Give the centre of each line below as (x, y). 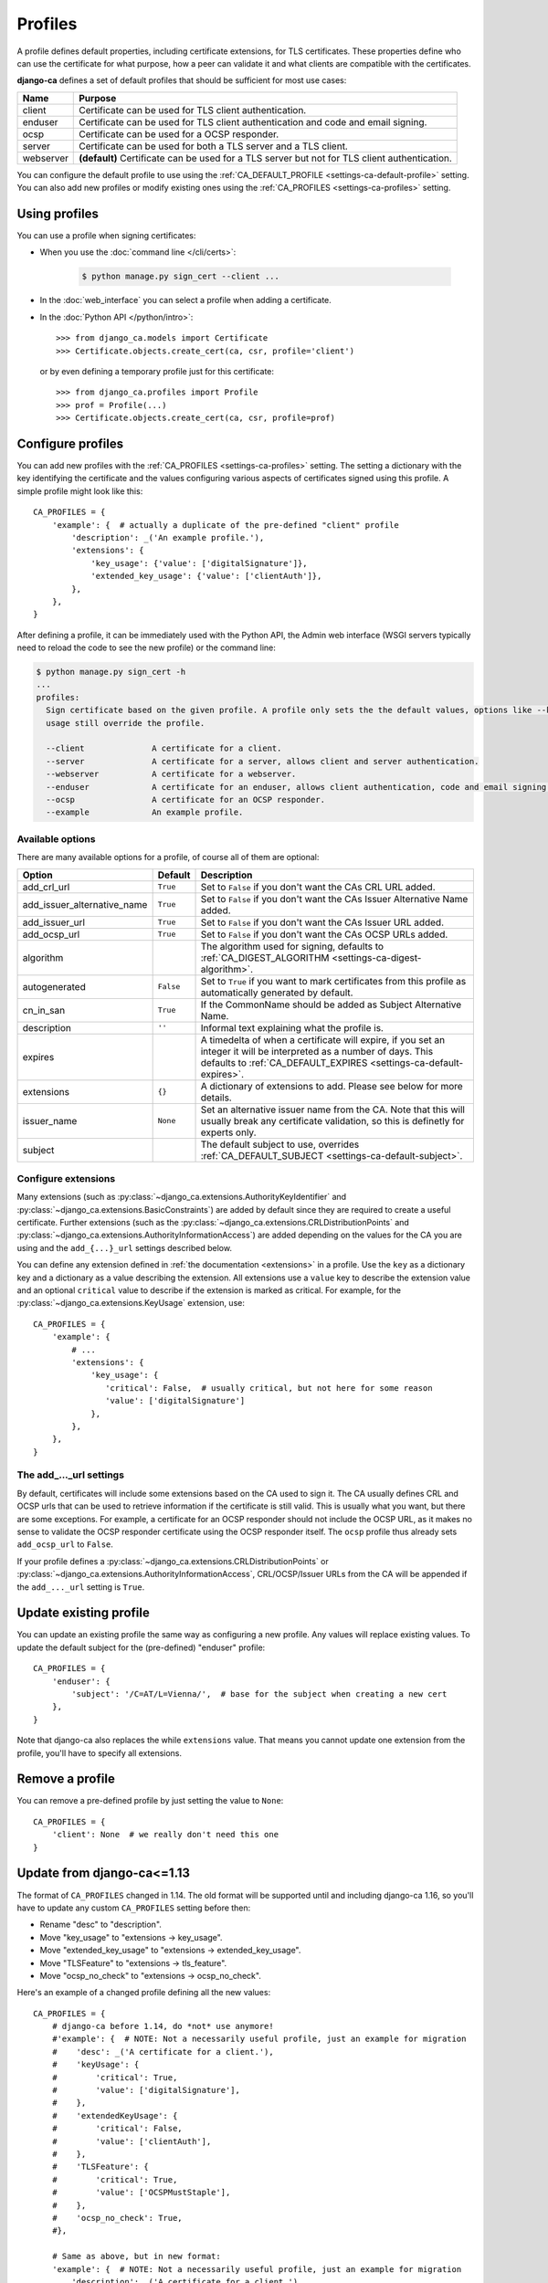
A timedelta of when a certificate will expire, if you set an (323, 1039)
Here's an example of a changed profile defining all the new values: (144, 1993)
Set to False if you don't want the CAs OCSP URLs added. (324, 934)
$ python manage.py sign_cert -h (111, 672)
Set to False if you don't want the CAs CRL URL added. (318, 887)
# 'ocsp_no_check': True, (117, 2218)
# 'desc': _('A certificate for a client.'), (163, 2052)
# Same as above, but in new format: (136, 2257)
